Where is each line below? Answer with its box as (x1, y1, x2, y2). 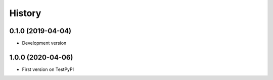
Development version (22, 40, 67, 46)
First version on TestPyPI (22, 66, 74, 72)
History (9, 8, 41, 19)
